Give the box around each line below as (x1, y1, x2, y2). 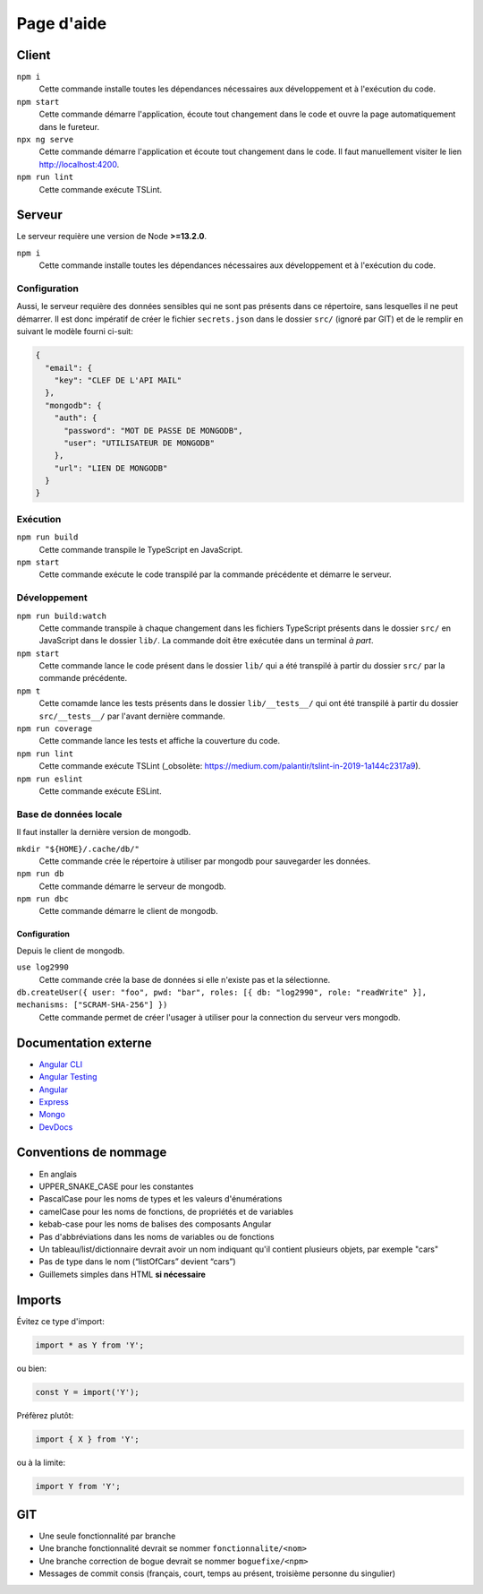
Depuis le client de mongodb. (16, 945, 125, 956)
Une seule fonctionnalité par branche (38, 1530, 176, 1541)
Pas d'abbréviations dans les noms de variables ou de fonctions (38, 1231, 275, 1242)
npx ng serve (16, 134, 74, 145)
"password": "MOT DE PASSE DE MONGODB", (64, 426, 243, 435)
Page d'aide (16, 13, 107, 33)
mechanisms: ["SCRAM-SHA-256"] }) (16, 1000, 168, 1010)
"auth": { (54, 413, 97, 423)
